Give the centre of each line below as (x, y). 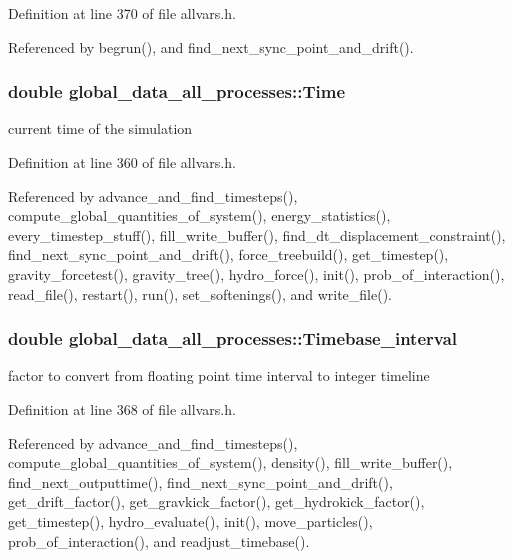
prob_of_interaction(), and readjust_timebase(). (159, 540)
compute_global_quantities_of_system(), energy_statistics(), (199, 215)
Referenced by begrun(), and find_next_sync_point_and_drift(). (211, 46)
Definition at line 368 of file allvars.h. (122, 408)
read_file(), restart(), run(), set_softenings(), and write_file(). (200, 293)
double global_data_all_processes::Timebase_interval (233, 338)
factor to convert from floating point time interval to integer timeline (219, 375)
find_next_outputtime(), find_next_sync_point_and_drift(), (200, 481)
